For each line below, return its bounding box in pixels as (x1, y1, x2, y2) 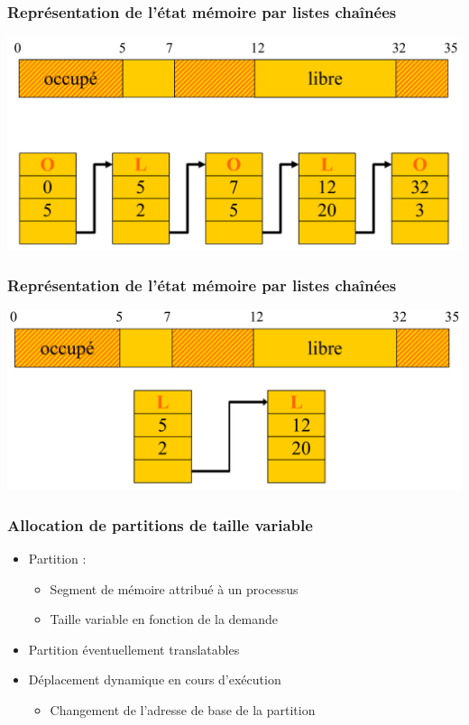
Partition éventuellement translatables (28, 639, 240, 658)
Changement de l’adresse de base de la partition (50, 700, 316, 719)
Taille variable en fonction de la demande (50, 610, 279, 629)
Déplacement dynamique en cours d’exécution (28, 670, 281, 689)
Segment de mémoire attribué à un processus (50, 579, 299, 598)
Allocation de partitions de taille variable (7, 513, 313, 536)
